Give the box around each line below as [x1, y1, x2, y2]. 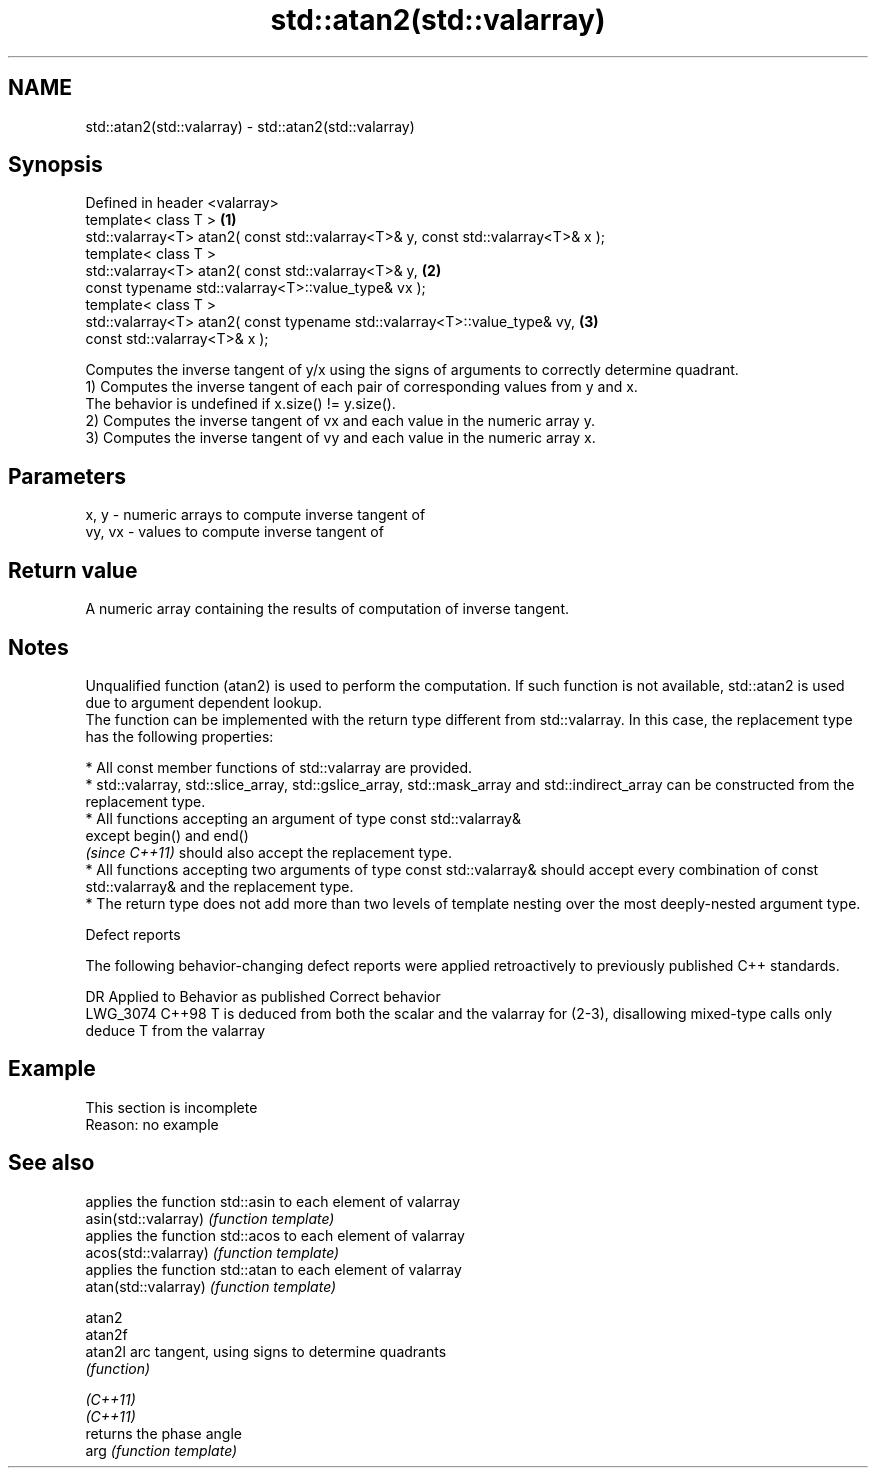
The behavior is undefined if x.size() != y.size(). [85, 395, 396, 413]
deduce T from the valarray [85, 1021, 266, 1039]
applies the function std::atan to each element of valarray [85, 1260, 462, 1278]
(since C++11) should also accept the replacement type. [85, 843, 452, 861]
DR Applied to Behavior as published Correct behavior [85, 987, 441, 1005]
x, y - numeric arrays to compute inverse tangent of [85, 506, 426, 524]
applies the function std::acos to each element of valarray [85, 1226, 465, 1244]
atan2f [85, 1325, 128, 1343]
